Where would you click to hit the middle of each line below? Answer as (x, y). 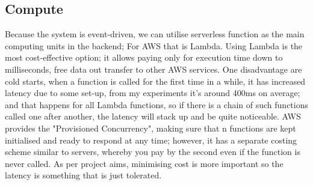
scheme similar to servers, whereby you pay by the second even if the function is (153, 152)
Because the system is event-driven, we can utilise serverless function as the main (155, 34)
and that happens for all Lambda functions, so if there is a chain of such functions (156, 104)
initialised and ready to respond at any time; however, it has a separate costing (151, 140)
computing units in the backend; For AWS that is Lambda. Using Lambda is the (154, 45)
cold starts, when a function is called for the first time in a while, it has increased (155, 81)
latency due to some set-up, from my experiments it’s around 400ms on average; (153, 93)
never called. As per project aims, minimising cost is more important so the (144, 163)
